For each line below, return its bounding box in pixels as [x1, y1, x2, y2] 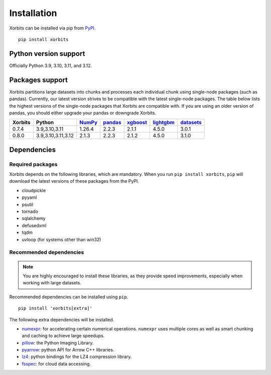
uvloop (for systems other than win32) [22, 236, 101, 242]
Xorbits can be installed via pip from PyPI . [9, 25, 96, 31]
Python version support [9, 49, 85, 58]
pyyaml [22, 194, 37, 200]
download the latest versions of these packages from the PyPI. [9, 178, 139, 184]
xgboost [127, 119, 148, 126]
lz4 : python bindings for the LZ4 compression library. [22, 353, 132, 360]
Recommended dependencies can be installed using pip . [9, 293, 128, 300]
